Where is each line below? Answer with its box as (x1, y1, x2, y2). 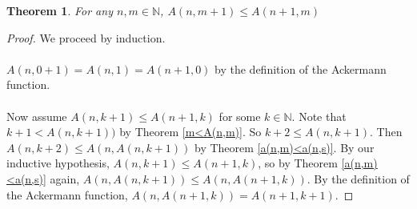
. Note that (291, 107, 347, 124)
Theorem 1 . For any (6, 2, 113, 18)
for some (219, 107, 261, 124)
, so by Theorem (258, 155, 338, 171)
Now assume (6, 107, 67, 124)
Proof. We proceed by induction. (6, 29, 166, 46)
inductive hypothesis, (6, 155, 110, 171)
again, (50, 170, 80, 187)
